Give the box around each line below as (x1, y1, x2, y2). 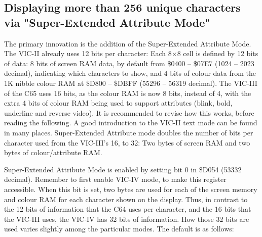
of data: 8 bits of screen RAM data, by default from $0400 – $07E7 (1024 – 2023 (4, 58, 254, 68)
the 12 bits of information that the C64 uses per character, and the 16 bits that (4, 204, 251, 214)
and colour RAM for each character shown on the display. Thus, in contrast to (4, 194, 248, 204)
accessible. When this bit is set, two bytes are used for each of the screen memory (4, 183, 257, 194)
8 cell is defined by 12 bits (177, 48, 258, 59)
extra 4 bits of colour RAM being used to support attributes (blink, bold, (4, 98, 233, 108)
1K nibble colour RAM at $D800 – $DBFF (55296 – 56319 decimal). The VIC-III (4, 77, 257, 88)
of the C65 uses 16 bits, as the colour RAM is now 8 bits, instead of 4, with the (4, 87, 251, 98)
